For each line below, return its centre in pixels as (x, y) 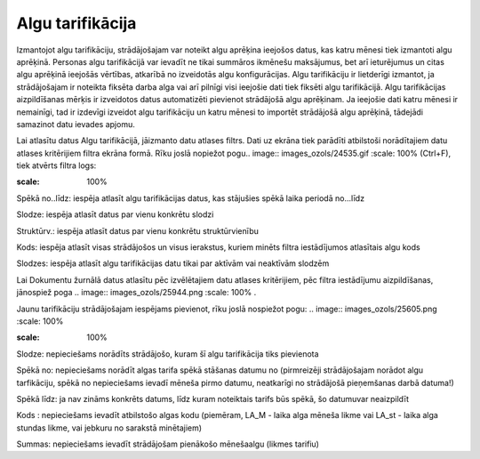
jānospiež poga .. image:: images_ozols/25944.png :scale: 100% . (136, 293)
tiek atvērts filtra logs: (56, 165)
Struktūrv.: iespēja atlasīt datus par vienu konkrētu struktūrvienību (138, 230)
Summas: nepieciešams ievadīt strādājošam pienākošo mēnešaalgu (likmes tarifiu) (168, 444)
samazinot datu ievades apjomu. (76, 124)
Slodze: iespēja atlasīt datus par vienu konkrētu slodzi (115, 214)
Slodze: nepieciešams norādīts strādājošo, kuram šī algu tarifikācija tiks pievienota (168, 354)
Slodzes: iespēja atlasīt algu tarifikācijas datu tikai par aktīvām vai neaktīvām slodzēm (173, 263)
